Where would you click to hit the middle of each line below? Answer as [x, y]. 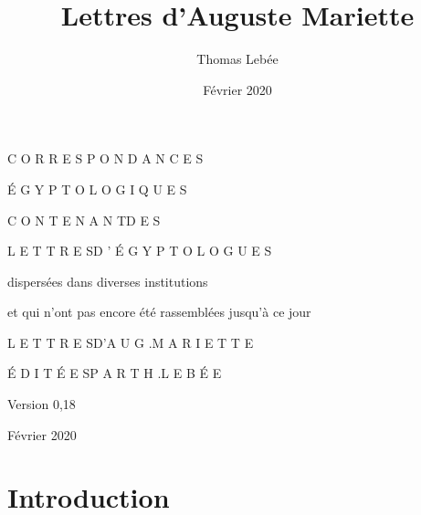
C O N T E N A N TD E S [84, 220]
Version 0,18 [42, 404]
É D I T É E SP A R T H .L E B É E [115, 373]
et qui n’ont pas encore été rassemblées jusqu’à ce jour [159, 312]
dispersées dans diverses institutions [108, 281]
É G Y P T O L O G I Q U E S [97, 189]
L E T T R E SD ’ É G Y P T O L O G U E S [140, 251]
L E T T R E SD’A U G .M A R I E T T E [131, 342]
